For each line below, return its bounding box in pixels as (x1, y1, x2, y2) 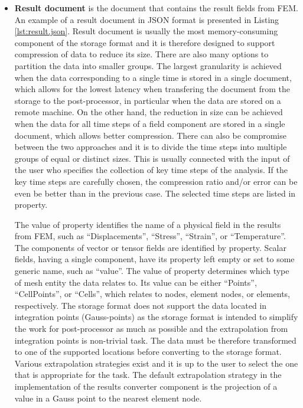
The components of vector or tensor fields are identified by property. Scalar (14, 241, 286, 253)
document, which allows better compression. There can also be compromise (14, 129, 286, 141)
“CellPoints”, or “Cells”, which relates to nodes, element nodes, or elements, (14, 288, 290, 300)
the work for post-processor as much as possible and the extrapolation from (14, 322, 288, 335)
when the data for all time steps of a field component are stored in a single (14, 117, 285, 129)
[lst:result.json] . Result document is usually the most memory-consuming (14, 25, 278, 37)
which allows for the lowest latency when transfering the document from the (14, 83, 291, 95)
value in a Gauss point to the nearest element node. (14, 391, 202, 404)
